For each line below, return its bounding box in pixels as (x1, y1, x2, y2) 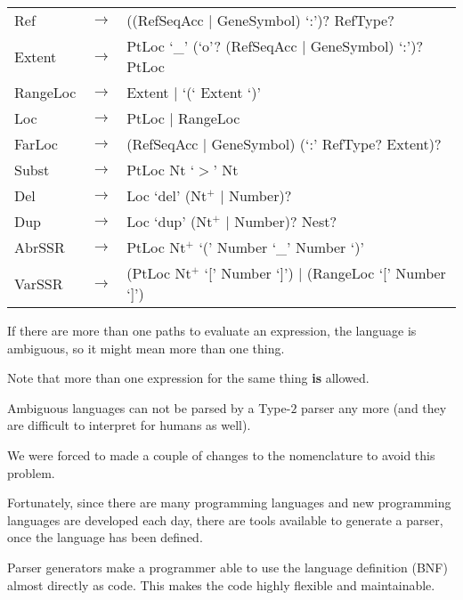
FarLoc (14, 134, 58, 154)
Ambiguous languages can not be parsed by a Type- (7, 398, 291, 417)
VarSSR (14, 272, 63, 294)
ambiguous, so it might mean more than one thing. (7, 338, 285, 357)
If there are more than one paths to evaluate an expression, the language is (7, 321, 417, 339)
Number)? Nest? (234, 211, 337, 231)
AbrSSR (14, 237, 65, 257)
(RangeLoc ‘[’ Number (306, 263, 446, 283)
